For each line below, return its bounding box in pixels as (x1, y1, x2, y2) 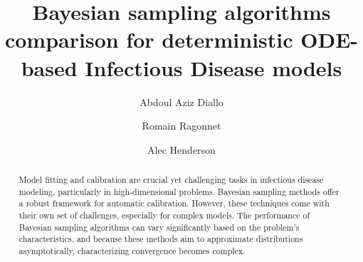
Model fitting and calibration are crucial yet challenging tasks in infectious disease (19, 174, 324, 186)
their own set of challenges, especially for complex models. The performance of (19, 209, 310, 221)
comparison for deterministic (4, 25, 293, 54)
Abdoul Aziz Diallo (140, 94, 223, 109)
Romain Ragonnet (142, 118, 221, 133)
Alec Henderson (147, 142, 216, 157)
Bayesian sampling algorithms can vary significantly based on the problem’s (19, 221, 300, 233)
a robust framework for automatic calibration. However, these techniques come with (19, 197, 330, 209)
